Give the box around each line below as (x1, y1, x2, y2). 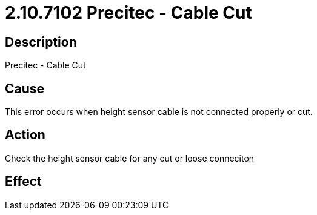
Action (5, 127, 45, 143)
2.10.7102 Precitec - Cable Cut (5, 2, 252, 23)
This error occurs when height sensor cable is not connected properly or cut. (5, 107, 313, 117)
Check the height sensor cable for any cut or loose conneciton (5, 153, 255, 164)
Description (5, 34, 77, 50)
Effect (5, 174, 42, 190)
